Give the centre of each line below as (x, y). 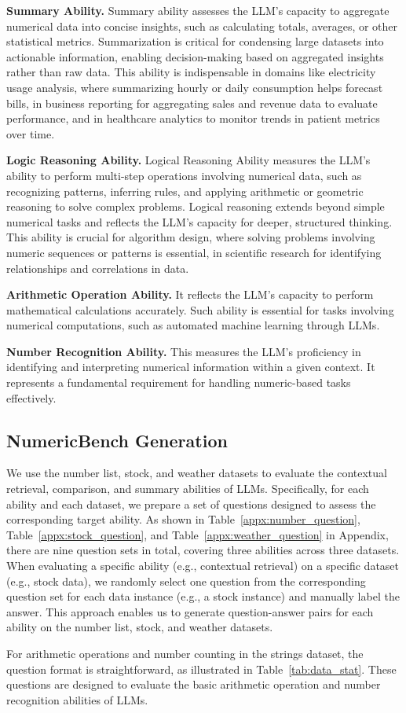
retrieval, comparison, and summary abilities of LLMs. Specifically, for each (188, 489)
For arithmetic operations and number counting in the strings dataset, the (185, 653)
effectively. (31, 397)
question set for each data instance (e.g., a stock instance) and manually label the (203, 596)
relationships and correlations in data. (98, 268)
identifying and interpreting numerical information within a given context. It (191, 367)
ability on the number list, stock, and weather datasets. (140, 627)
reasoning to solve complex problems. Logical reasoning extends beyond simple (196, 206)
